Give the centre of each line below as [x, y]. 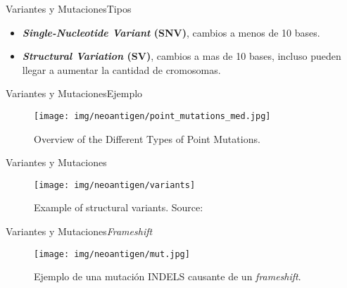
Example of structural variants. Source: [119, 207]
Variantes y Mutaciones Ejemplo [74, 93]
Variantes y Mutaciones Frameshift [79, 231]
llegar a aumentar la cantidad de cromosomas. [121, 69]
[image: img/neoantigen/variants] [115, 185]
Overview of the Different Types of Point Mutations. [147, 138]
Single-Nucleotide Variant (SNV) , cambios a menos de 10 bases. [171, 32]
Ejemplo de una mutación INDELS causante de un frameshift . [168, 276]
